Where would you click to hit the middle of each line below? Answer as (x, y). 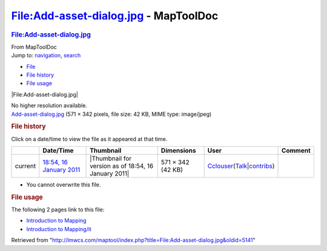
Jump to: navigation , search (46, 56)
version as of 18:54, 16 (122, 166)
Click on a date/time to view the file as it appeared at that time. (89, 139)
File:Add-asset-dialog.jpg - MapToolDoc (115, 16)
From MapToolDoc (34, 47)
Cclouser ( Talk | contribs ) (241, 166)
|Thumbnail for (111, 158)
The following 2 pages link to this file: (58, 210)
